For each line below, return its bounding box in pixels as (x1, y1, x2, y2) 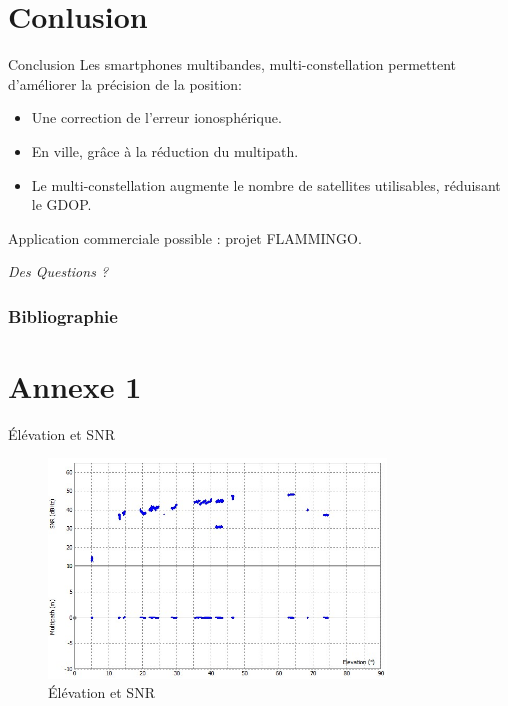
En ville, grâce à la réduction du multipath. (31, 140, 299, 161)
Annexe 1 (8, 365, 142, 406)
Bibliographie (8, 303, 118, 328)
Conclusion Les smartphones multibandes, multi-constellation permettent (8, 54, 456, 75)
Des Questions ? (8, 261, 109, 282)
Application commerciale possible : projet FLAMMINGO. (8, 227, 362, 248)
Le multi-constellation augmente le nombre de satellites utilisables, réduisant (31, 174, 501, 195)
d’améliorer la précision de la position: (8, 73, 243, 94)
